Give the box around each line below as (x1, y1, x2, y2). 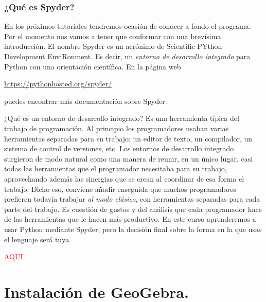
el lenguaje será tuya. (4, 234, 72, 244)
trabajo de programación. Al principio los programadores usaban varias (4, 122, 229, 133)
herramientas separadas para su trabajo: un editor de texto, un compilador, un (4, 133, 253, 144)
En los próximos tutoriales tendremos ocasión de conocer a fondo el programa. (4, 21, 251, 31)
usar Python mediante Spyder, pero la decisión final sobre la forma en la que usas (4, 223, 262, 234)
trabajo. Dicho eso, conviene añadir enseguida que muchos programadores (4, 183, 236, 194)
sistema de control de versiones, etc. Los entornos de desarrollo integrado (4, 143, 234, 154)
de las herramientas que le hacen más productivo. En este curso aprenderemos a (4, 214, 256, 224)
